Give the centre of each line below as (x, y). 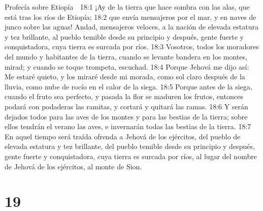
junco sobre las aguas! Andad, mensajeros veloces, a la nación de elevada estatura (131, 27)
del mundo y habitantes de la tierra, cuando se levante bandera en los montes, (126, 56)
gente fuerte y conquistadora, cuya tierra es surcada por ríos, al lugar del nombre (131, 156)
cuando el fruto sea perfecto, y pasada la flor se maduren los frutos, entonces (124, 96)
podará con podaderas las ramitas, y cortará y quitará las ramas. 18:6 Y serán (126, 106)
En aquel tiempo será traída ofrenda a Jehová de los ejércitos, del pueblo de (123, 136)
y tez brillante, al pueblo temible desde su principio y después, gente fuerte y (124, 36)
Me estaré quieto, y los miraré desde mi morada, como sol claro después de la (125, 77)
